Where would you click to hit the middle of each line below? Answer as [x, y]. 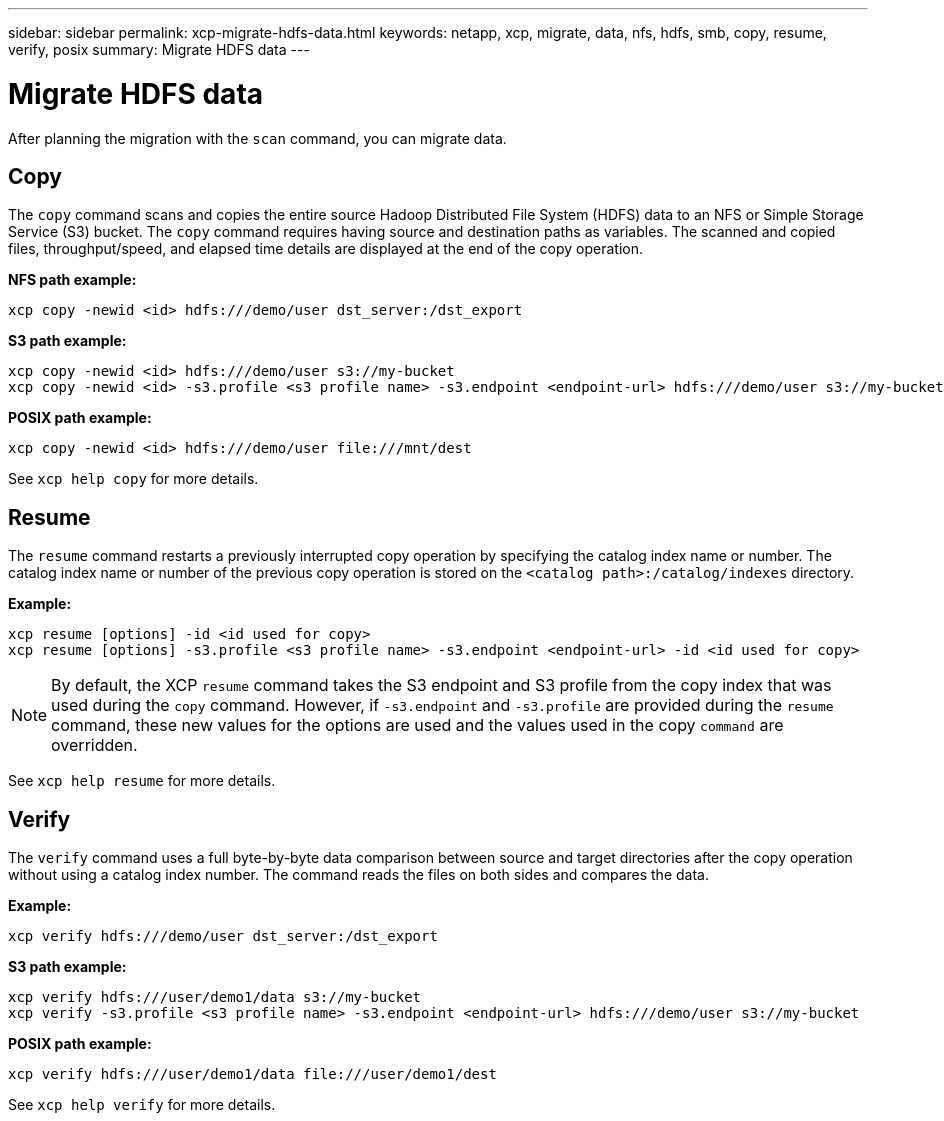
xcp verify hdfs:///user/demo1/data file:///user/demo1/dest [252, 1074]
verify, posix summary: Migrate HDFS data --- [159, 49]
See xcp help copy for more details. [133, 479]
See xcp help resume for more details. [142, 781]
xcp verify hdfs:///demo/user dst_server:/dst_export [223, 936]
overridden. [94, 745]
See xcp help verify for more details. [142, 1105]
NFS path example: [72, 280]
